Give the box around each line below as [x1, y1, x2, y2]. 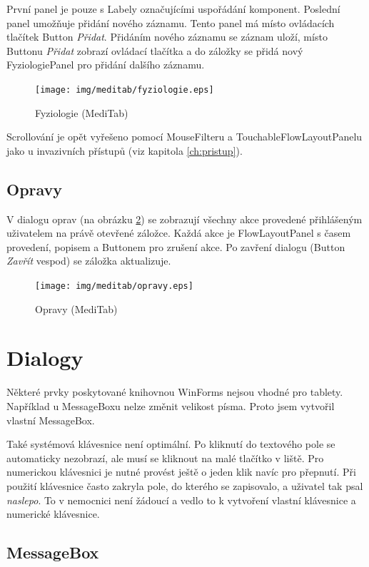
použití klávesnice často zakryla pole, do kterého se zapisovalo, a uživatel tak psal [6, 478, 363, 493]
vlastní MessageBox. [6, 412, 95, 427]
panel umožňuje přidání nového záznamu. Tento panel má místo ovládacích [6, 15, 335, 30]
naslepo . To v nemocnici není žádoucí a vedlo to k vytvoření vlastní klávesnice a [6, 492, 356, 507]
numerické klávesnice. [6, 506, 100, 521]
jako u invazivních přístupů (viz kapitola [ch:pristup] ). [6, 143, 243, 158]
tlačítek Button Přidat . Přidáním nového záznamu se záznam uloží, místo [6, 29, 328, 44]
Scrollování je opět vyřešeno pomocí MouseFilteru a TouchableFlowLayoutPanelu [6, 129, 363, 144]
